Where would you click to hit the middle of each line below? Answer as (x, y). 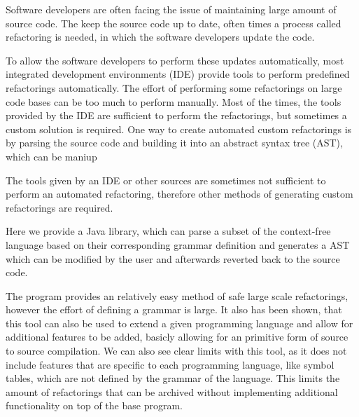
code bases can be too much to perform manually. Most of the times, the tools (174, 101)
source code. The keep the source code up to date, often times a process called (174, 23)
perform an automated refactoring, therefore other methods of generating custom (179, 194)
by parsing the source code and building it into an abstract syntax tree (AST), (174, 143)
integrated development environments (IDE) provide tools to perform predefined (178, 74)
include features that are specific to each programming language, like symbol (170, 364)
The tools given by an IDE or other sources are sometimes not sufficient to (166, 180)
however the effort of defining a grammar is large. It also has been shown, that (174, 309)
